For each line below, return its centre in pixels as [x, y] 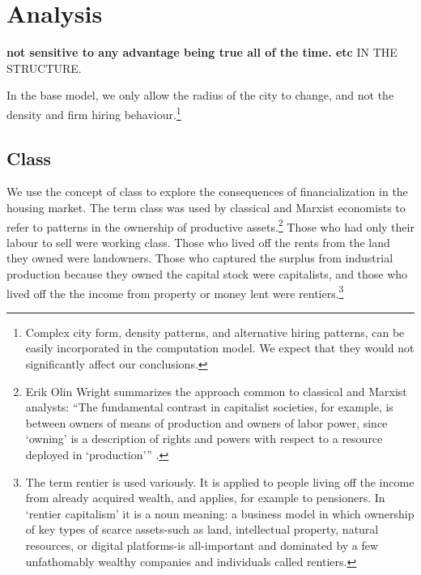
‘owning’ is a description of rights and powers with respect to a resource [204, 439]
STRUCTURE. [44, 68]
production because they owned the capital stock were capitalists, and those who [207, 273]
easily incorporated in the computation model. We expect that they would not [220, 348]
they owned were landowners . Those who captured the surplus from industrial [200, 258]
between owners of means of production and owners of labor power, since [206, 422]
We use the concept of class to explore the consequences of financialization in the [207, 192]
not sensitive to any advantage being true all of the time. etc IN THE [202, 52]
